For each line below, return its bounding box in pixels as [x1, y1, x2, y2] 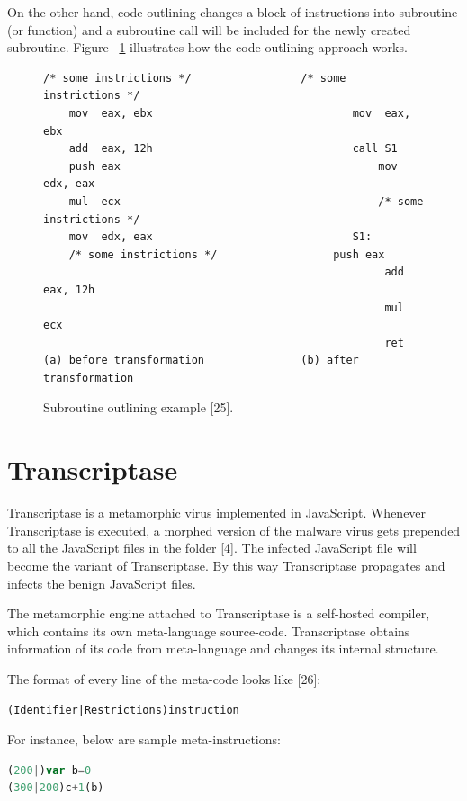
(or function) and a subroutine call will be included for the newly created [7, 20, 411, 39]
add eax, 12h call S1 [68, 142, 398, 156]
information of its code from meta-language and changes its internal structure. [7, 639, 439, 658]
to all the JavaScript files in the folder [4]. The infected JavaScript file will [7, 538, 417, 557]
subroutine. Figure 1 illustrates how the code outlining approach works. [7, 38, 408, 57]
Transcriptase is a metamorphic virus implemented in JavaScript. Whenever [7, 503, 427, 522]
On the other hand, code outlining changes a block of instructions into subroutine [7, 3, 458, 21]
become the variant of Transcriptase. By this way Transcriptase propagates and [7, 555, 445, 574]
